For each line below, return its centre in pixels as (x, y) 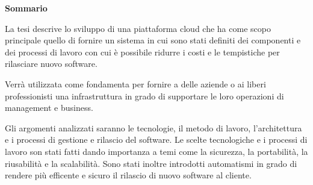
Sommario (26, 8)
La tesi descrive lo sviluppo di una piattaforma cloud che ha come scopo (138, 28)
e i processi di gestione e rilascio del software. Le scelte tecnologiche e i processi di (156, 140)
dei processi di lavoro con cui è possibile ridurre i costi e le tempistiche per (142, 52)
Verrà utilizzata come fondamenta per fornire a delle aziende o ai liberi (135, 83)
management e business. (49, 108)
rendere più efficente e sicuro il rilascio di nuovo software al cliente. (128, 175)
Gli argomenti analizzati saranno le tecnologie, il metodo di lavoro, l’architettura (153, 127)
